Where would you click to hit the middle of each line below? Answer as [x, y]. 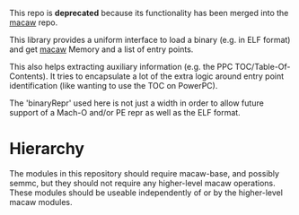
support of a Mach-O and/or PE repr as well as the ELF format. [125, 112]
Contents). [29, 76]
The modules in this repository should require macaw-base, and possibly [145, 173]
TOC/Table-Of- [263, 67]
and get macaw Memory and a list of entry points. [101, 49]
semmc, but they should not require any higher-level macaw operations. [142, 183]
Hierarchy [47, 149]
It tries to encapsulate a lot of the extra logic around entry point [167, 76]
